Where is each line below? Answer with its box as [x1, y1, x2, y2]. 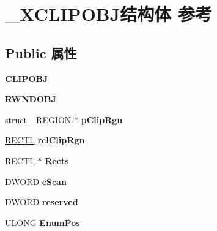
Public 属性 [5, 43, 77, 62]
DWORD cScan [5, 175, 67, 187]
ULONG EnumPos [5, 216, 80, 229]
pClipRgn [81, 113, 123, 126]
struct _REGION [5, 113, 72, 126]
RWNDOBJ [5, 93, 56, 105]
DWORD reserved [5, 195, 78, 208]
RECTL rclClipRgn [5, 134, 85, 146]
